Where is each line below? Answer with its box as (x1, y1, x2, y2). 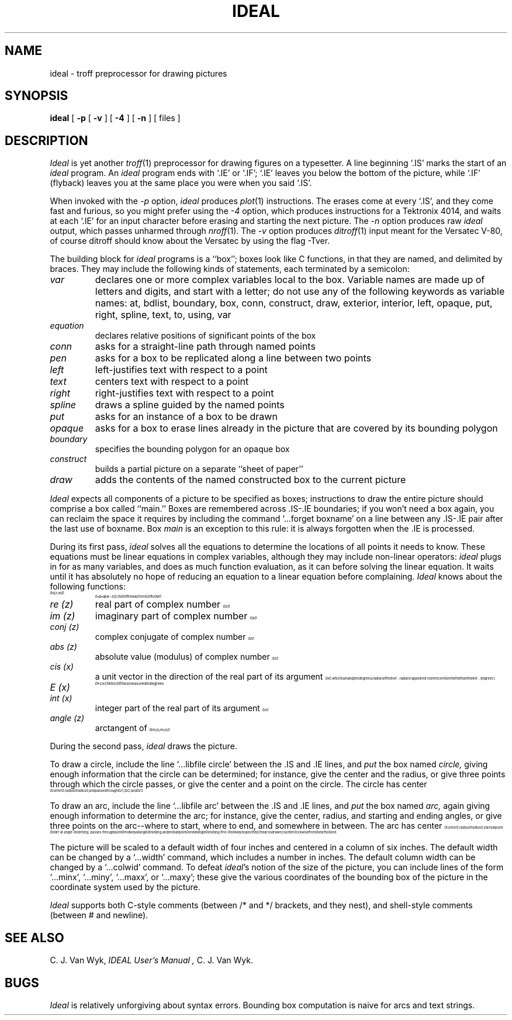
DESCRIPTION (5, 133, 88, 148)
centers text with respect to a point (95, 375, 249, 388)
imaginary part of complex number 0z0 (95, 610, 257, 622)
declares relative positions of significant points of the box (95, 330, 316, 341)
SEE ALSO (5, 930, 64, 945)
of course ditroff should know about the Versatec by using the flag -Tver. (50, 236, 330, 246)
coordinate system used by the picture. (50, 882, 200, 892)
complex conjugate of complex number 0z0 (95, 632, 254, 642)
